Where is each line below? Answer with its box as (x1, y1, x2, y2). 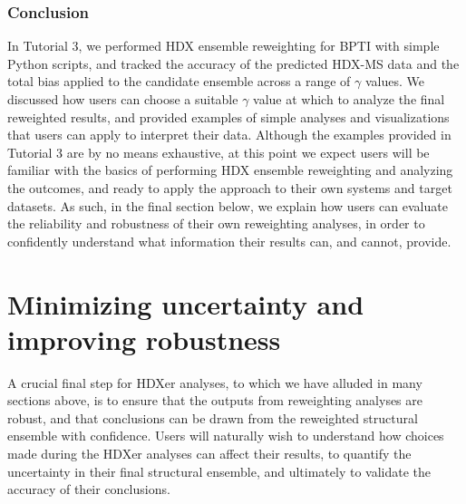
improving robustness (7, 320, 281, 357)
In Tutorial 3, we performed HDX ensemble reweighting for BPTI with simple (7, 36, 440, 55)
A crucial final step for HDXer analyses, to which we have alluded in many (7, 373, 422, 392)
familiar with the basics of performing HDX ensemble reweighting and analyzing (7, 160, 453, 179)
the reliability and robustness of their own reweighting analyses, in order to (7, 214, 425, 233)
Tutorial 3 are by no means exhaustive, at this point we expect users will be (7, 142, 430, 161)
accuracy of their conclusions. (7, 480, 170, 499)
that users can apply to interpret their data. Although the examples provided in (7, 125, 451, 144)
